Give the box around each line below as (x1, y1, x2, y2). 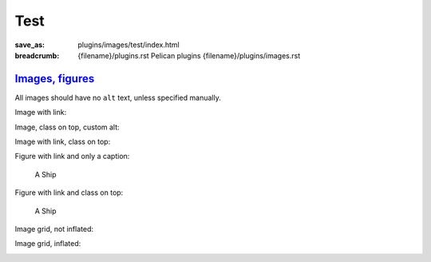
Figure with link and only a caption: (14, 152, 130, 161)
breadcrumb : (14, 50, 60, 60)
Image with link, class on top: (14, 137, 111, 147)
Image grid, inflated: (14, 239, 81, 248)
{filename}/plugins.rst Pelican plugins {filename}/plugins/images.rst (77, 50, 301, 60)
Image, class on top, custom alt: (14, 122, 120, 132)
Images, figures (14, 72, 95, 85)
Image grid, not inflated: (14, 224, 93, 233)
